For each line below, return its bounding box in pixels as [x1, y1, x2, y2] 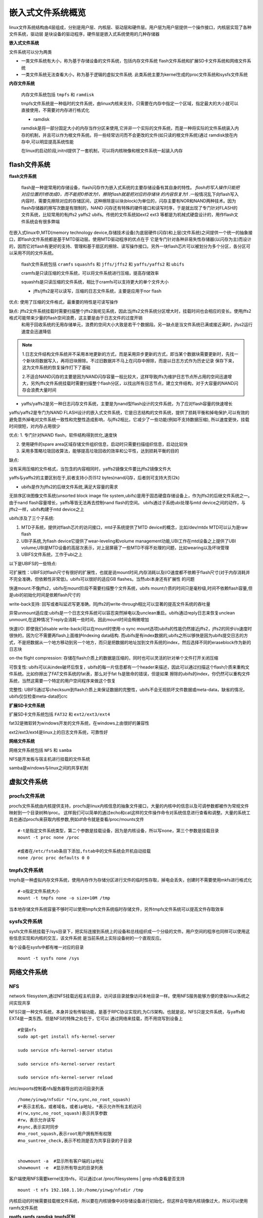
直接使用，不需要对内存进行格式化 [21, 107, 90, 113]
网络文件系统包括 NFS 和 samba [9, 747, 72, 753]
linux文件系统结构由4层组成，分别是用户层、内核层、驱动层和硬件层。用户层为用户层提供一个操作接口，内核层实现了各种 [9, 24, 252, 30]
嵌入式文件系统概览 [9, 7, 86, 18]
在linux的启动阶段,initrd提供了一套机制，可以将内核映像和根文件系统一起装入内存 [21, 148, 183, 153]
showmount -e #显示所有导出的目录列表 [18, 1165, 103, 1171]
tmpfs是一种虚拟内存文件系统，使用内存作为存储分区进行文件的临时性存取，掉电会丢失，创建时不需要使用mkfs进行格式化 [9, 877, 252, 883]
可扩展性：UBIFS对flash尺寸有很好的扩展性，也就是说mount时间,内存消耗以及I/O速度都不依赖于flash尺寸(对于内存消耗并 [9, 570, 250, 575]
